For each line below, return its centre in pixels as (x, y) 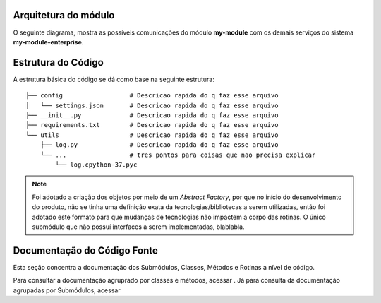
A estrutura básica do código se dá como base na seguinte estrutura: (114, 79)
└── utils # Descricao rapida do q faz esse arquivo (152, 135)
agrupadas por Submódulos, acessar (67, 290)
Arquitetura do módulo (64, 15)
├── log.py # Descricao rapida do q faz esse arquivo (159, 145)
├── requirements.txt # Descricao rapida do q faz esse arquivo (152, 125)
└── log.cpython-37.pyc (96, 165)
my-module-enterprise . (48, 42)
